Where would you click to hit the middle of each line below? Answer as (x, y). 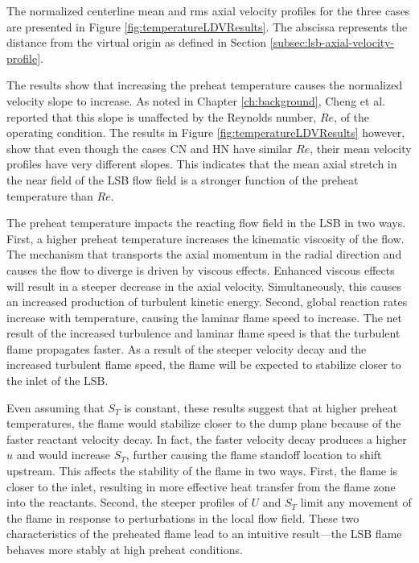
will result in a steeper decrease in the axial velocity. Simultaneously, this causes (204, 286)
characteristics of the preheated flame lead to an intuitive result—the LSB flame (204, 534)
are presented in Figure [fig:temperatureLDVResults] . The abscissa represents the (207, 26)
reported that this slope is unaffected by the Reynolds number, (162, 116)
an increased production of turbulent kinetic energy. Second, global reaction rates (207, 302)
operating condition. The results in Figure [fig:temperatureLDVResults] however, (206, 132)
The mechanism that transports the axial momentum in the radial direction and (204, 254)
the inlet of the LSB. (58, 381)
